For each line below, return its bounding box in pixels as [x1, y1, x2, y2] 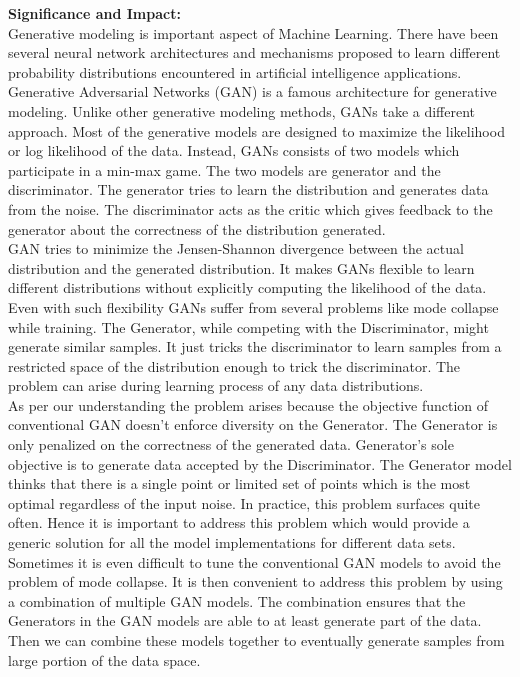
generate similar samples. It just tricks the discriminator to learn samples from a [8, 336, 502, 357]
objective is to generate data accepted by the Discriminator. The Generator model [8, 453, 512, 474]
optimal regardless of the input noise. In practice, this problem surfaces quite [8, 492, 480, 513]
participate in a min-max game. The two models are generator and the [8, 159, 441, 180]
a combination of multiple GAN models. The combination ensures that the [8, 590, 466, 611]
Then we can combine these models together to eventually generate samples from [8, 630, 505, 650]
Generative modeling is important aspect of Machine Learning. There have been [8, 22, 499, 43]
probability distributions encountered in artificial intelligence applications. [8, 61, 462, 82]
